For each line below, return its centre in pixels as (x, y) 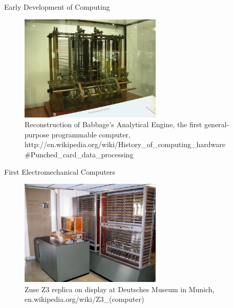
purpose (37, 134)
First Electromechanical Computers (60, 171)
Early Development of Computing (57, 7)
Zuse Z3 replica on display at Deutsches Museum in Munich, (120, 289)
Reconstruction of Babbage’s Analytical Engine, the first (113, 124)
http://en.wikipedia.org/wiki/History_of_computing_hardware (125, 144)
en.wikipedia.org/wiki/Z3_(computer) (84, 299)
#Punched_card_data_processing (79, 154)
